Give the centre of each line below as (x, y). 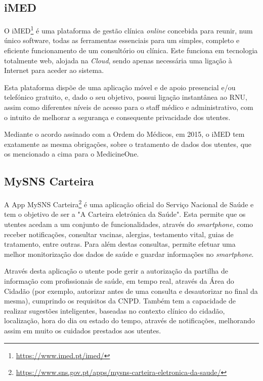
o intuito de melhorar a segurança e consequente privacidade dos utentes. (117, 117)
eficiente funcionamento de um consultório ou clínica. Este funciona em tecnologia (131, 50)
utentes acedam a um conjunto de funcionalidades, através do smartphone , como (129, 224)
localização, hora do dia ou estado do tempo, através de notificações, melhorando (129, 320)
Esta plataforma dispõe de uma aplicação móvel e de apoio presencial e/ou (120, 87)
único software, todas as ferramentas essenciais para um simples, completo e (122, 40)
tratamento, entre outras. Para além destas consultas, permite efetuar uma (120, 244)
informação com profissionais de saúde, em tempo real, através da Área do (119, 281)
